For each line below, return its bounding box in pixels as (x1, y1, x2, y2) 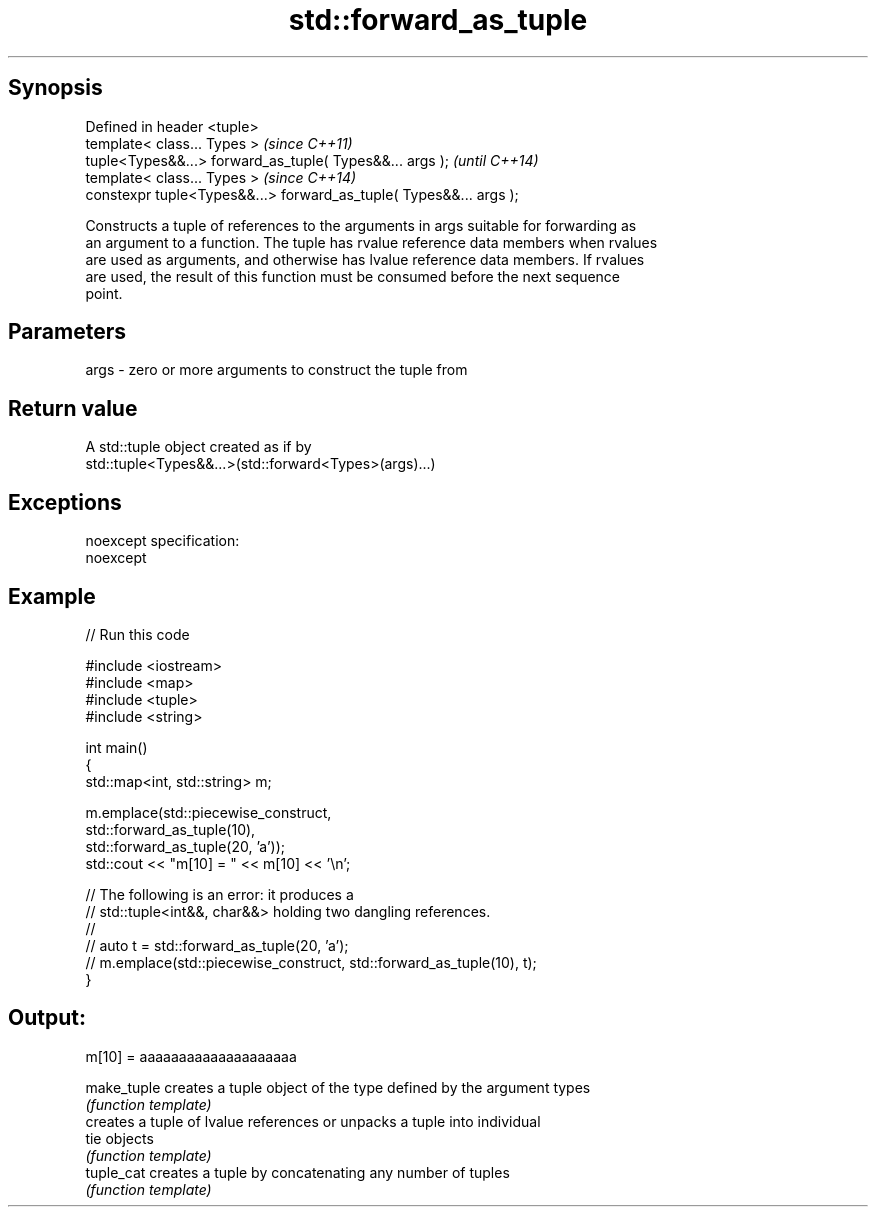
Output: (8, 1005, 86, 1031)
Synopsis (8, 75, 103, 101)
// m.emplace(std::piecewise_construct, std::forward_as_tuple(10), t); (85, 953, 537, 971)
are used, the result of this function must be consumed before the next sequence (85, 267, 621, 285)
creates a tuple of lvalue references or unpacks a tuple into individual (85, 1112, 541, 1130)
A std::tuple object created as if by (85, 438, 312, 456)
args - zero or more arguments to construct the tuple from (85, 361, 468, 379)
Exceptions (8, 489, 122, 515)
